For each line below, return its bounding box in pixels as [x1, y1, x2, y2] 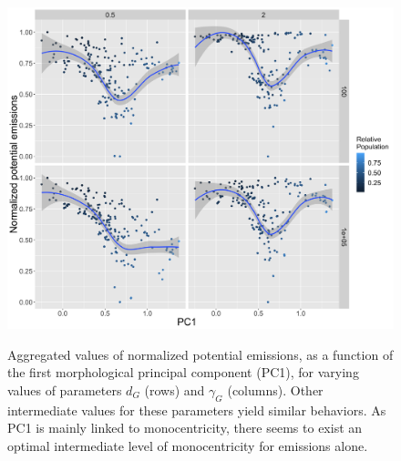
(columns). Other [227, 380, 324, 399]
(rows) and [144, 380, 205, 399]
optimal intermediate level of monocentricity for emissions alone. [7, 435, 368, 455]
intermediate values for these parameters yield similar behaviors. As [7, 400, 386, 419]
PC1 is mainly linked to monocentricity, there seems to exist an [7, 418, 363, 437]
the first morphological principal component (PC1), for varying [7, 363, 359, 382]
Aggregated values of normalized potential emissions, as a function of [7, 344, 394, 364]
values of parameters [7, 380, 122, 399]
